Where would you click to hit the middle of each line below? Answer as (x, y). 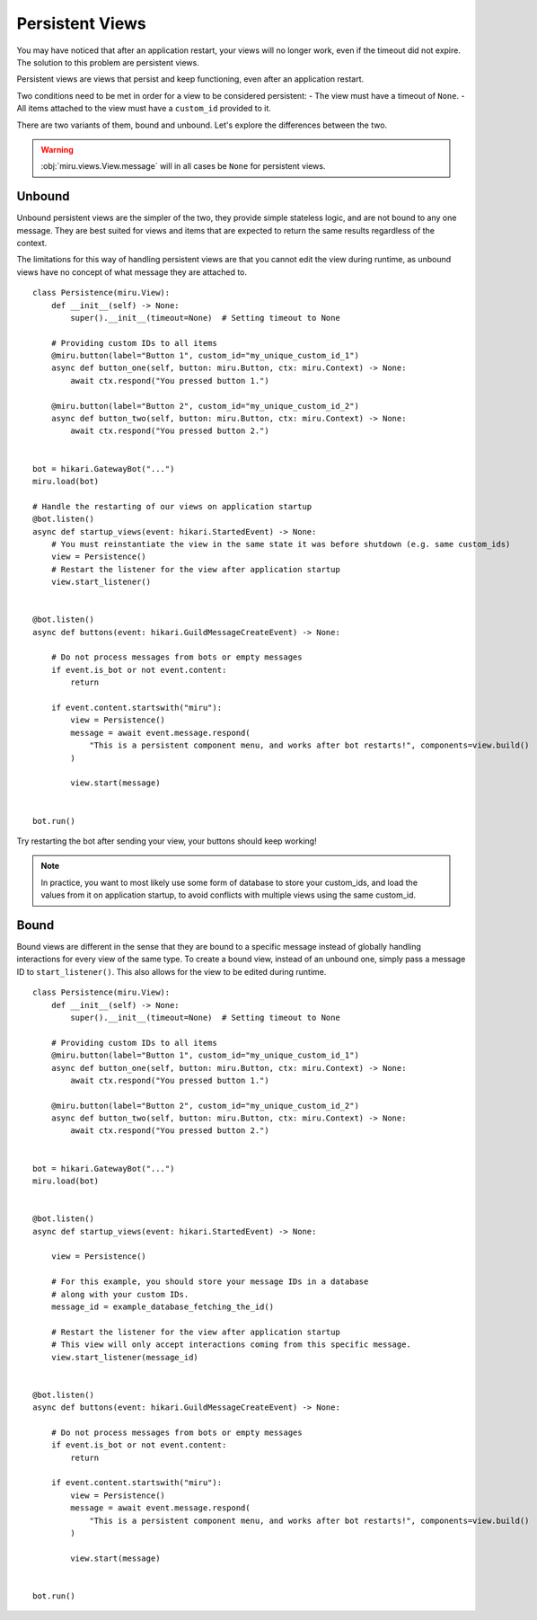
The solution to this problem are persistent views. (108, 62)
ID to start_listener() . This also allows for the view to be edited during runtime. (172, 971)
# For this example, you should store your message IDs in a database (210, 1282)
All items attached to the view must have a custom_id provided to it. (144, 109)
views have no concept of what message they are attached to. (132, 272)
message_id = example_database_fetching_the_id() (162, 1306)
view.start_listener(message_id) (125, 1357)
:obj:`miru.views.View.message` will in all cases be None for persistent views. (183, 166)
